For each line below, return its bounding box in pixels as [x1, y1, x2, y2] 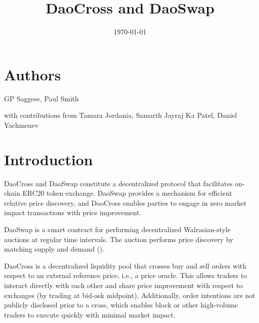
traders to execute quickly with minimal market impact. [4, 309, 175, 320]
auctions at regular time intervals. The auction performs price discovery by [4, 234, 233, 244]
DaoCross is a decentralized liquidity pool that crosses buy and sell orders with [4, 260, 246, 271]
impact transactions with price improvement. [4, 207, 141, 218]
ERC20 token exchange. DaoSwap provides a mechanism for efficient [22, 188, 232, 198]
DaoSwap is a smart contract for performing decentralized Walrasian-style [4, 224, 231, 234]
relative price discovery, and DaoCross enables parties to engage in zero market [4, 197, 246, 208]
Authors [4, 64, 61, 84]
